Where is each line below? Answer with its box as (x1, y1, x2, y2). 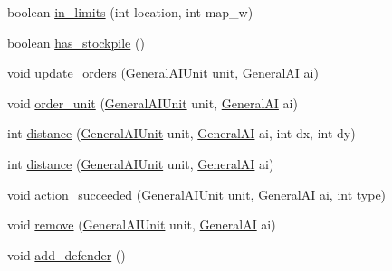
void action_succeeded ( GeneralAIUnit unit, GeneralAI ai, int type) (7, 184, 387, 203)
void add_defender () (7, 245, 126, 264)
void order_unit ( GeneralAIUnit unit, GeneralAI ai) (7, 93, 298, 112)
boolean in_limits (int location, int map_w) (7, 3, 253, 21)
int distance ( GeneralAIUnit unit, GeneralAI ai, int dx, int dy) (7, 124, 356, 143)
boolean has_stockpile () (7, 33, 145, 51)
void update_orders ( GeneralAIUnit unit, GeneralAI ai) (7, 63, 319, 82)
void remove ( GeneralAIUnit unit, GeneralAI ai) (7, 215, 276, 234)
